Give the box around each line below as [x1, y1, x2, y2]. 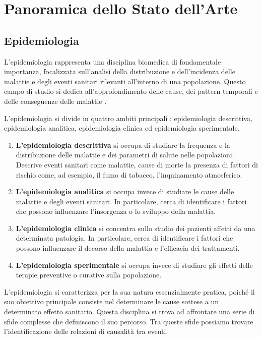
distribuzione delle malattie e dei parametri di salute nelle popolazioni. [16, 149, 234, 160]
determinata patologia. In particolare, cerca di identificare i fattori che [16, 233, 233, 243]
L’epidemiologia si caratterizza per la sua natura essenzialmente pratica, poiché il [4, 286, 255, 297]
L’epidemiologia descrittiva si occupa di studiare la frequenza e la [16, 139, 230, 150]
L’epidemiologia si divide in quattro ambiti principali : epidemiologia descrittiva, [4, 112, 252, 123]
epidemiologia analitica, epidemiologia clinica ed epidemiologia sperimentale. [4, 123, 240, 133]
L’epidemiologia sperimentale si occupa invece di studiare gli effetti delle [16, 259, 253, 270]
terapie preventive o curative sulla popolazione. [16, 269, 162, 280]
